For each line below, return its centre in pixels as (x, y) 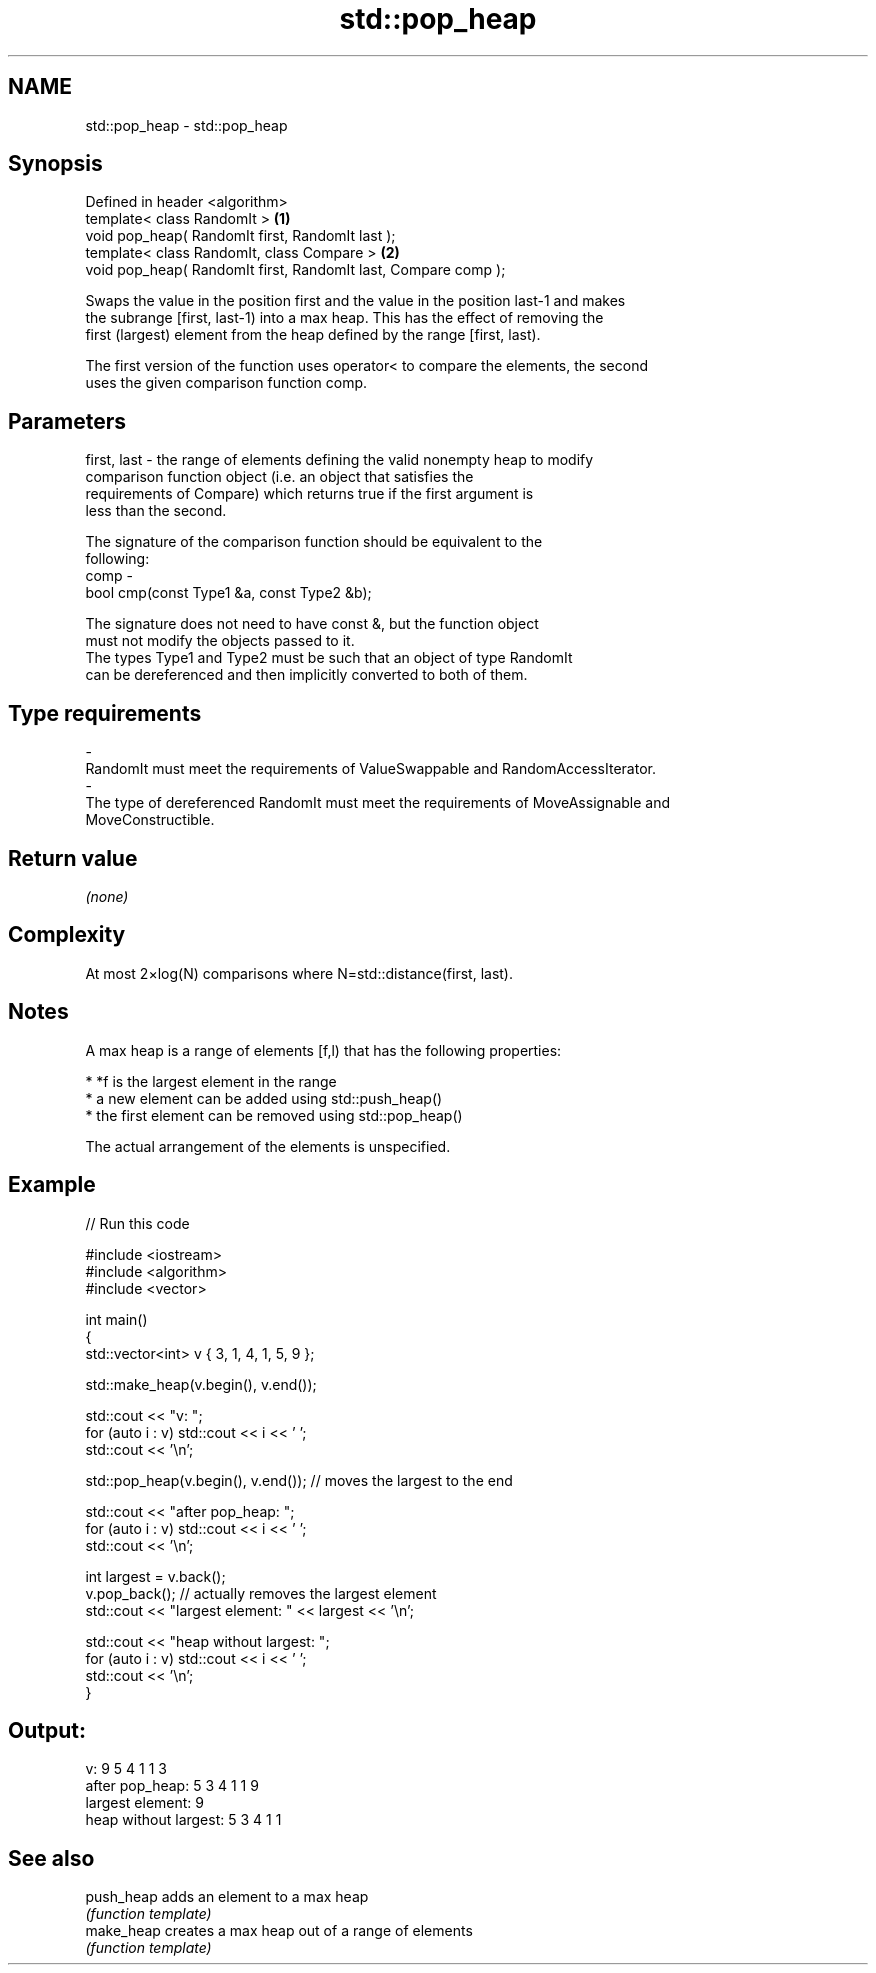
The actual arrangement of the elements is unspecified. (268, 1146)
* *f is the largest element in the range (211, 1081)
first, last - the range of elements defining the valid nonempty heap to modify (339, 460)
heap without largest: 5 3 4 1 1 (183, 1820)
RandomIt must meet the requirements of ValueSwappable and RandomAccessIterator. (370, 769)
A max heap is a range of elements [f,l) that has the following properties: (323, 1050)
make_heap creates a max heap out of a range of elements (279, 1931)
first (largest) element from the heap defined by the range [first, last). (313, 335)
